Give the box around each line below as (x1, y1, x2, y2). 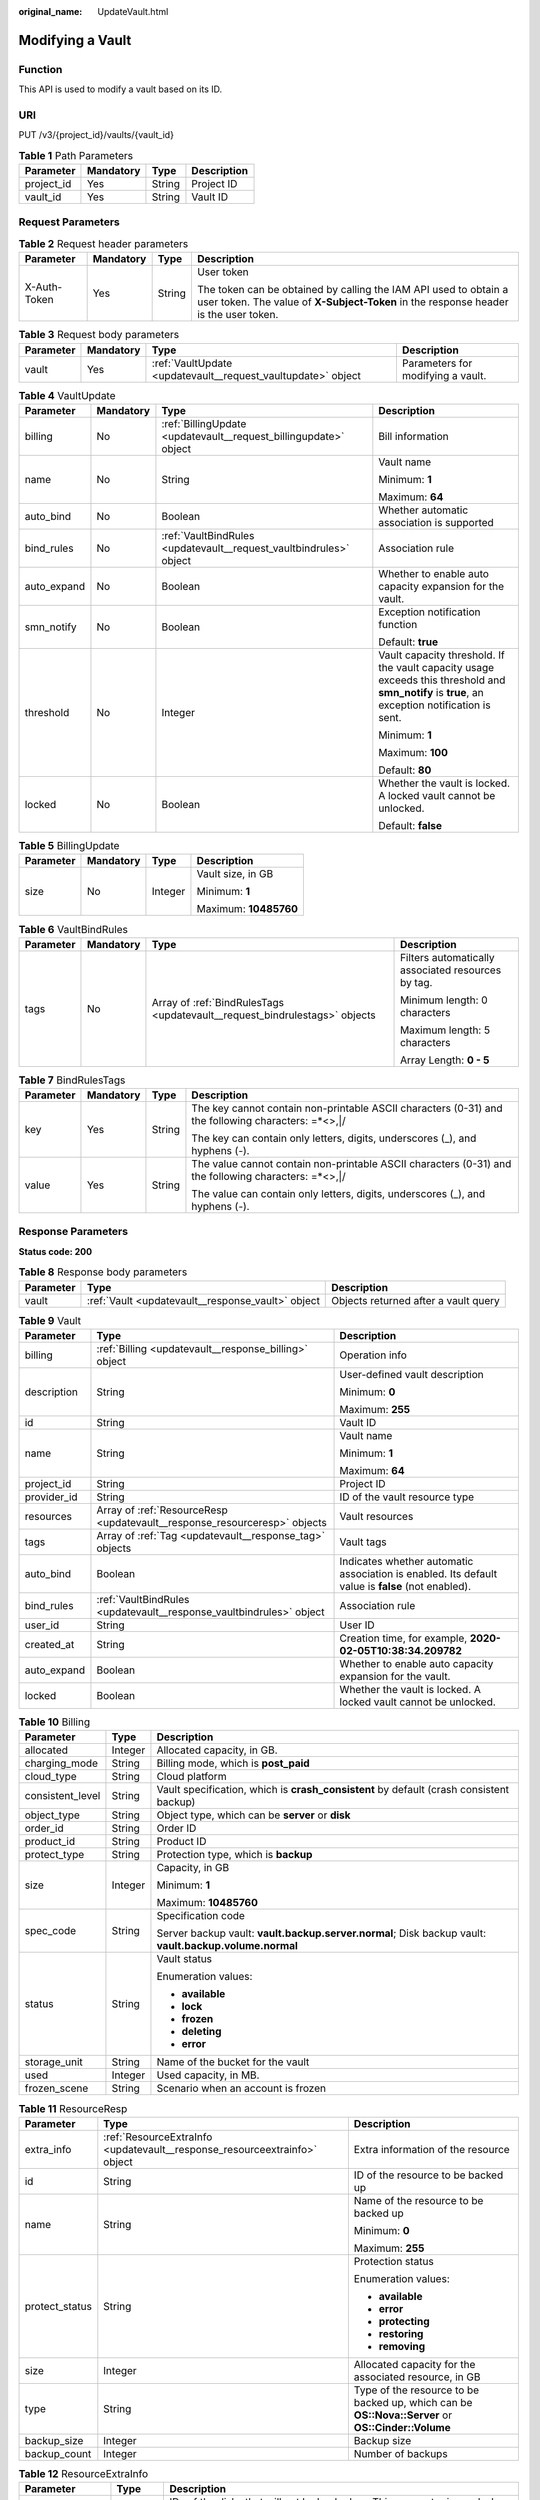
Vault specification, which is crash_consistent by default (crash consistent (156, 1783, 510, 1797)
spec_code (24, 1924, 77, 1938)
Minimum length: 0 (400, 993, 489, 1007)
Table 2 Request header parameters (18, 237, 189, 250)
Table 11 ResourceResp (18, 2101, 128, 2115)
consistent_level (24, 1789, 101, 1803)
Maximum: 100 (378, 745, 449, 759)
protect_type (24, 1848, 85, 1862)
